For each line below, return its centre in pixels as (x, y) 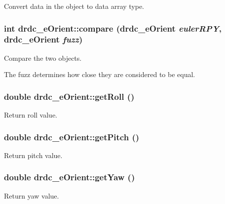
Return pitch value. (33, 155)
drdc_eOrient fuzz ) (43, 39)
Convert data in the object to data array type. (74, 6)
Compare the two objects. (43, 58)
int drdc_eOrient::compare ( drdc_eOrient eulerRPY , (113, 28)
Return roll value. (31, 115)
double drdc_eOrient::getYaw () (70, 177)
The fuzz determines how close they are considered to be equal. (100, 74)
